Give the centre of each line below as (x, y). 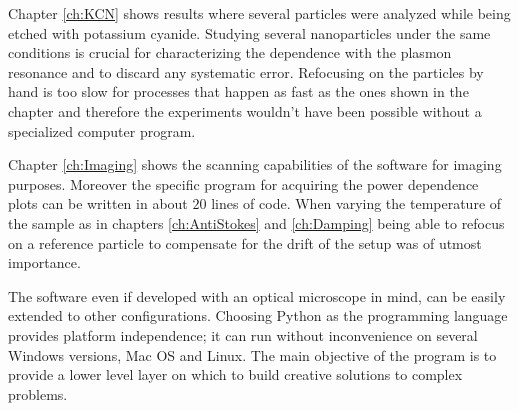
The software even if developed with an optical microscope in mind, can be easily (257, 295)
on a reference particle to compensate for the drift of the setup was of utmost (245, 242)
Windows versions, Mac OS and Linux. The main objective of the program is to (252, 354)
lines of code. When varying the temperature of (356, 203)
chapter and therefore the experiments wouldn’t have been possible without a (245, 110)
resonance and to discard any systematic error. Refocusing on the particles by (246, 71)
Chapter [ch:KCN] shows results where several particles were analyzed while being (259, 13)
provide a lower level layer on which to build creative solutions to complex (235, 374)
